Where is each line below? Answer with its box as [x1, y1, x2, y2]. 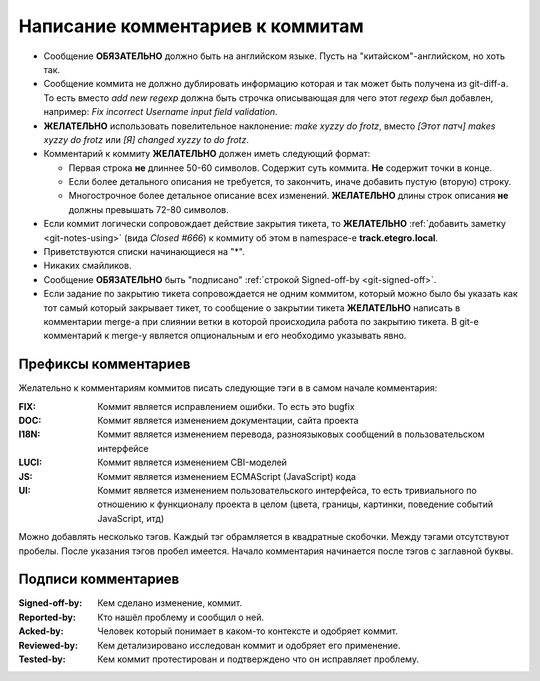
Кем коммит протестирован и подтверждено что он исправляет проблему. [97, 653, 420, 665]
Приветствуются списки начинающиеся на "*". [43, 246, 245, 258]
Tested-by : [18, 653, 66, 665]
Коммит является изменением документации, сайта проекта [97, 415, 359, 427]
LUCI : [18, 456, 43, 469]
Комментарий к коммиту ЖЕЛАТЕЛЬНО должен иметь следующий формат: [43, 148, 371, 160]
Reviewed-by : [18, 639, 79, 651]
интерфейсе [97, 442, 149, 454]
